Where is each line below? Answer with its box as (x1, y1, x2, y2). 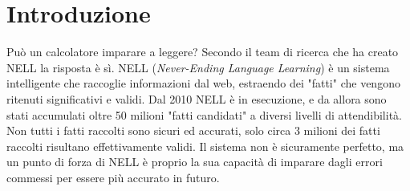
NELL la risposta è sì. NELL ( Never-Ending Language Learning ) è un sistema (6, 59, 390, 75)
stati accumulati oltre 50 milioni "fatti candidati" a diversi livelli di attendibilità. (6, 106, 402, 123)
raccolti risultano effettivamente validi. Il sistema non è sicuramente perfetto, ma (6, 137, 404, 154)
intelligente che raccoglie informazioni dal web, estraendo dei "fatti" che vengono (6, 75, 400, 91)
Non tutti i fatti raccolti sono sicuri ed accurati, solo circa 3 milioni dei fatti (6, 122, 380, 139)
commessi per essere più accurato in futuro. (6, 169, 220, 185)
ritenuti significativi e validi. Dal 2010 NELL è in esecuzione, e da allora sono (6, 90, 387, 107)
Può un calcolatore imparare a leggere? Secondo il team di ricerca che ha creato (6, 43, 399, 60)
